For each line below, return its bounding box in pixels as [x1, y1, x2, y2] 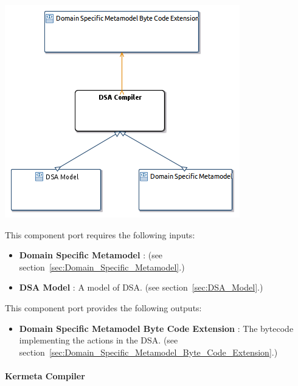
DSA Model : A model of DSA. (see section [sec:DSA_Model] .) [19, 281, 263, 294]
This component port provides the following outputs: [5, 301, 202, 314]
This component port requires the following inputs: [5, 228, 195, 241]
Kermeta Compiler [5, 369, 85, 382]
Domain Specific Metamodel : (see [19, 249, 163, 261]
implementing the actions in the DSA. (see [19, 334, 178, 346]
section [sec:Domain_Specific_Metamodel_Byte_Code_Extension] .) [19, 345, 278, 358]
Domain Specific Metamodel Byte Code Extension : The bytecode [19, 322, 294, 334]
